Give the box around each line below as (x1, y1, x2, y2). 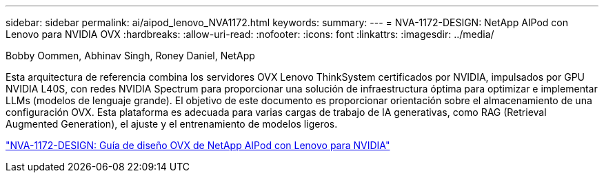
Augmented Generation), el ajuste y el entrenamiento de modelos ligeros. (6, 118, 338, 130)
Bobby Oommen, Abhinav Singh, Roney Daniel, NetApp (6, 50, 255, 61)
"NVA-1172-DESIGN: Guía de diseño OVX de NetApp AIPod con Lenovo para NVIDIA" (6, 139, 390, 151)
